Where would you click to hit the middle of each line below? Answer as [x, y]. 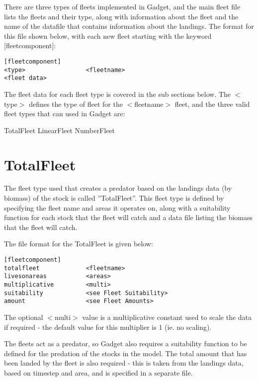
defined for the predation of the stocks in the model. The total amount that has [126, 353]
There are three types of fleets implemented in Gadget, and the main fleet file [122, 6]
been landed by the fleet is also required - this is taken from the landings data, [124, 363]
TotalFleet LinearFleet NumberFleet [59, 130]
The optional [24, 317]
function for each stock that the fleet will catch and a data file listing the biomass [129, 217]
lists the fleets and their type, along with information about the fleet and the [121, 16]
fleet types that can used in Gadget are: [65, 114]
